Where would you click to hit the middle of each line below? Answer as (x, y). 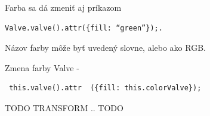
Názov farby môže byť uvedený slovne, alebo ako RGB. (105, 48)
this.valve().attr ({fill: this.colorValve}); (105, 88)
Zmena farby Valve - (42, 67)
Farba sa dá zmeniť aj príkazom (63, 7)
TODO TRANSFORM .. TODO (64, 107)
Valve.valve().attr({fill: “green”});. (84, 28)
